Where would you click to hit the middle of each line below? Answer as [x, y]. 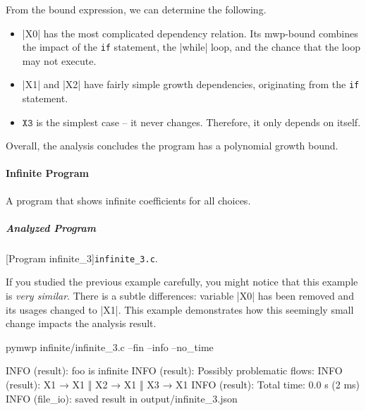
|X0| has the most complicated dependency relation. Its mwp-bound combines [190, 33]
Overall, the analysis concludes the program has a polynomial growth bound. [172, 146]
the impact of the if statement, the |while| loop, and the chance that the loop [191, 47]
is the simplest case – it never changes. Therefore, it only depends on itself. [199, 122]
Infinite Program [48, 173]
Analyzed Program [51, 227]
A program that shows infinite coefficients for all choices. [128, 200]
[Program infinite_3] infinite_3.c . [82, 258]
